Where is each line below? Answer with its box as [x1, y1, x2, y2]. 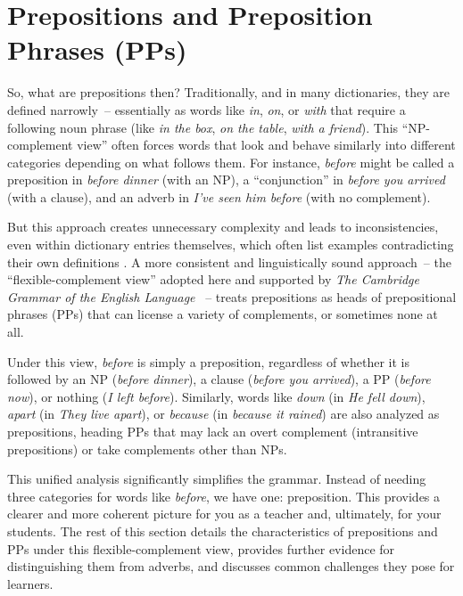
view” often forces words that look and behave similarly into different [77, 135, 456, 154]
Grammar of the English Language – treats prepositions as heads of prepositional [7, 287, 457, 306]
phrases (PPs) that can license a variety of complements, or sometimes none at [7, 305, 438, 323]
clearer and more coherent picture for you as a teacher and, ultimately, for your [7, 504, 442, 523]
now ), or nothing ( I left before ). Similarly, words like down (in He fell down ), [7, 387, 426, 405]
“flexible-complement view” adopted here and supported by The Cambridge [7, 270, 419, 289]
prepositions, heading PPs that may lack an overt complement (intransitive [7, 422, 418, 440]
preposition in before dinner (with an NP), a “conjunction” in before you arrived [7, 170, 445, 189]
